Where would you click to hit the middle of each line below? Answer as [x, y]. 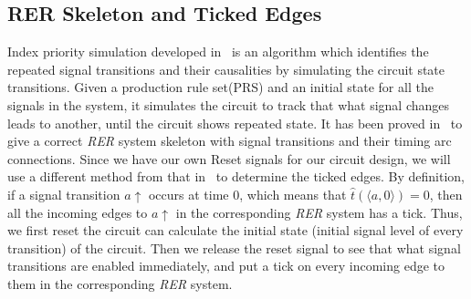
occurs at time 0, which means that [247, 194]
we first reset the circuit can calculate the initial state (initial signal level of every [235, 230]
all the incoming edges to [78, 212]
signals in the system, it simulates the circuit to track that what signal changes [229, 104]
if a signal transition [64, 194]
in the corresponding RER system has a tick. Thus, [319, 212]
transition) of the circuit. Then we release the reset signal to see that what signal [234, 247]
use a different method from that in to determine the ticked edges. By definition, [236, 176]
